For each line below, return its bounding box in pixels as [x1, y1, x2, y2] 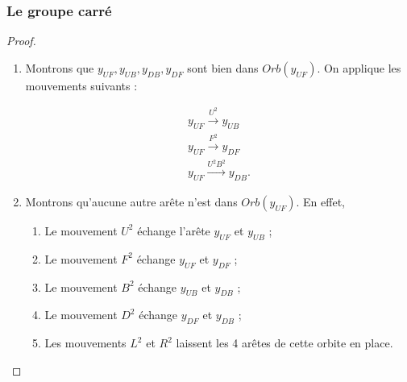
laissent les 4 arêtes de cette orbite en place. [176, 334, 393, 351]
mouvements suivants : [25, 77, 138, 93]
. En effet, [296, 193, 345, 210]
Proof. [6, 32, 36, 49]
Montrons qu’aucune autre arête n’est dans [25, 193, 238, 210]
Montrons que [25, 59, 94, 76]
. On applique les [317, 59, 401, 76]
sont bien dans [187, 59, 259, 76]
